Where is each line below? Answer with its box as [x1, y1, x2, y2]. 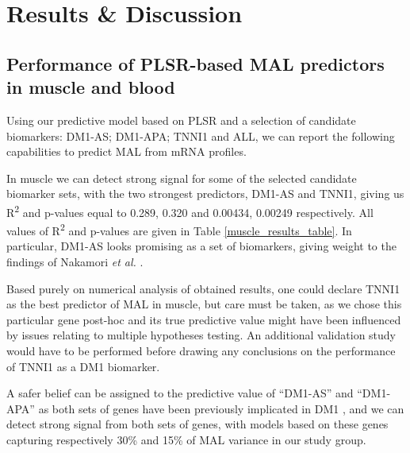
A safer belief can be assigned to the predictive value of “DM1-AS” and [6, 385, 354, 401]
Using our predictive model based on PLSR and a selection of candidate [6, 111, 356, 128]
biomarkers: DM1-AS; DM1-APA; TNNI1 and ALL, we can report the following [6, 127, 395, 144]
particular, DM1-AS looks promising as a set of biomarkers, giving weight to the [6, 238, 397, 254]
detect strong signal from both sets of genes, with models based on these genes [6, 416, 389, 432]
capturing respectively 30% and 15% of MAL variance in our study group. [6, 431, 366, 447]
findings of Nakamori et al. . [6, 254, 144, 270]
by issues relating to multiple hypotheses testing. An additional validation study [6, 327, 397, 343]
